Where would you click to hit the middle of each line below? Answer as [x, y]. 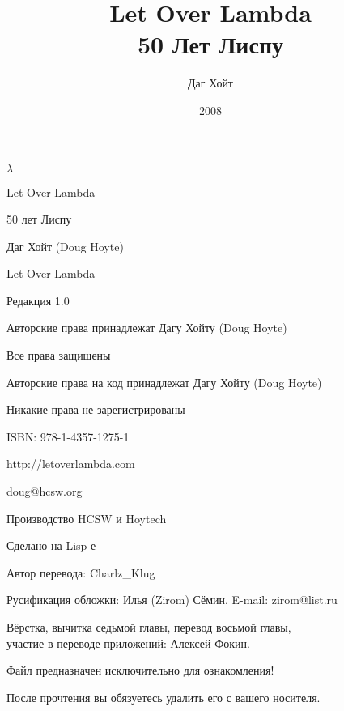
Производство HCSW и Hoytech [87, 518]
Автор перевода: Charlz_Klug [81, 572]
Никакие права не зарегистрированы [96, 409]
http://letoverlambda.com [71, 464]
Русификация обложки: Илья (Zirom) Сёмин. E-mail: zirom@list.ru [172, 600]
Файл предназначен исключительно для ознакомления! [140, 670]
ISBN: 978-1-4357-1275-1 [68, 436]
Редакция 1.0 [38, 300]
